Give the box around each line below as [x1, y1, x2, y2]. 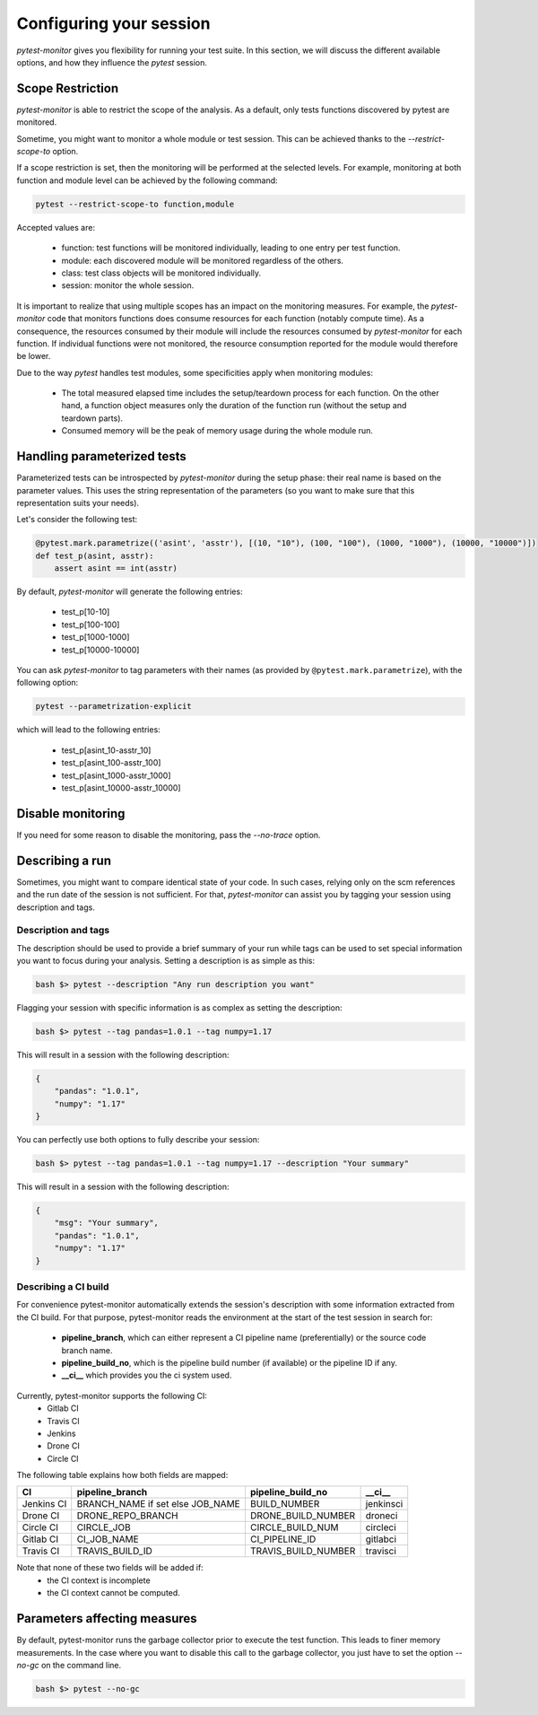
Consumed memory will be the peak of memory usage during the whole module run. [61, 425, 374, 436]
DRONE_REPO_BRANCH [76, 1509, 178, 1522]
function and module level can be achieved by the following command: [16, 175, 278, 186]
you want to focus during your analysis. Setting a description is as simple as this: [16, 956, 316, 967]
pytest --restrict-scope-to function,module [35, 198, 235, 209]
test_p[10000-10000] [61, 644, 140, 655]
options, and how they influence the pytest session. [16, 57, 208, 67]
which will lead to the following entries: [16, 724, 161, 735]
